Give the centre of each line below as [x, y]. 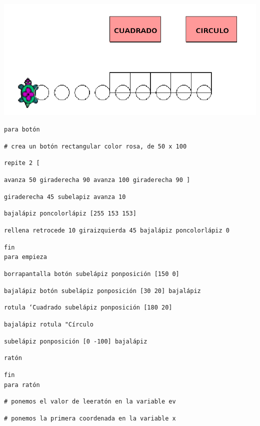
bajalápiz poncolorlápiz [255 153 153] [70, 214]
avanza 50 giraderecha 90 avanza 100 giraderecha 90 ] [97, 180]
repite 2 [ [22, 163]
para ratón [22, 385]
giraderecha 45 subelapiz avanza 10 [65, 197]
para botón [22, 130]
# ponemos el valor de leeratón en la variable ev [90, 402]
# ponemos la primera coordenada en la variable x [90, 418]
